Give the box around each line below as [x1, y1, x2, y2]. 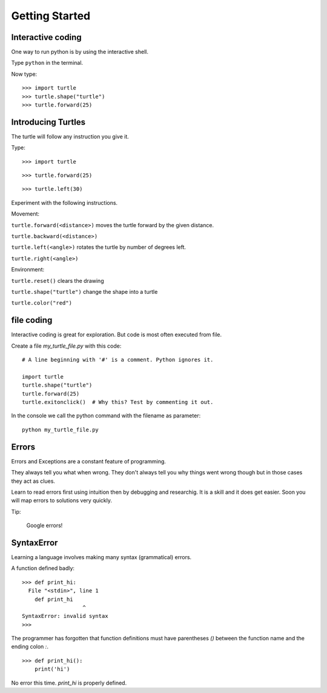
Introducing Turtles [11, 117, 86, 127]
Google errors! [26, 522, 63, 529]
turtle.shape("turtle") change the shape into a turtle [11, 288, 158, 295]
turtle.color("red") [11, 300, 73, 307]
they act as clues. [11, 477, 56, 485]
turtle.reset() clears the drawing [11, 277, 104, 284]
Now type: [11, 70, 38, 78]
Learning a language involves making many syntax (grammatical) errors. [11, 553, 192, 560]
